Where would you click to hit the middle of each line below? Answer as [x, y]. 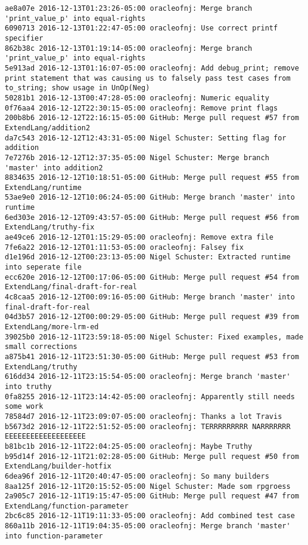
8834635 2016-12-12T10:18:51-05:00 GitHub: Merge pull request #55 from [152, 178]
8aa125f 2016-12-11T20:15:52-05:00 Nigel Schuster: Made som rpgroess [148, 486]
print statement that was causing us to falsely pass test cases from [148, 78]
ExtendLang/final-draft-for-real [71, 287]
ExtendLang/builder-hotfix [58, 466]
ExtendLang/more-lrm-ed [52, 327]
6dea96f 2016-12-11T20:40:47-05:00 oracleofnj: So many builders [137, 476]
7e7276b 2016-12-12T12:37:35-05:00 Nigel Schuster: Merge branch [137, 157]
